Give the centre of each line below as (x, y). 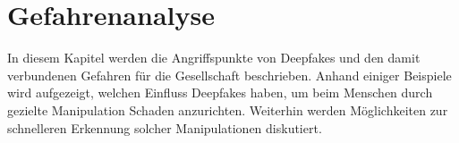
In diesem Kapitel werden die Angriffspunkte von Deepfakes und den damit (214, 58)
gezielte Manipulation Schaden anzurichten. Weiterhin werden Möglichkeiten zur (228, 109)
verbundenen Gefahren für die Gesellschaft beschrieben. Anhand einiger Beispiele (229, 75)
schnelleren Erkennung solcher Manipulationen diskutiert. (165, 127)
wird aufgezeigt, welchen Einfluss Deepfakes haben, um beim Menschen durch (220, 93)
